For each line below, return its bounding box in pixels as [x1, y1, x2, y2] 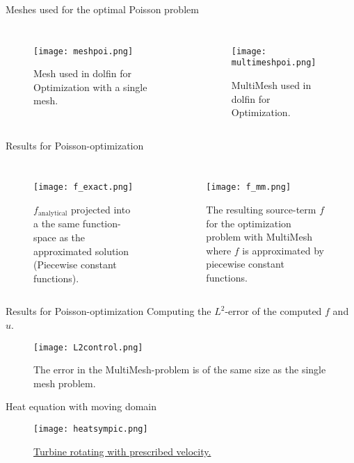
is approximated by [242, 243, 324, 257]
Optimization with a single [33, 79, 147, 94]
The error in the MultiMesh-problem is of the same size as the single [33, 362, 326, 377]
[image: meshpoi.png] [33, 46, 134, 56]
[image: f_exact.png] [33, 182, 134, 193]
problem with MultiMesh [206, 229, 312, 244]
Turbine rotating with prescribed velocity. [33, 444, 211, 458]
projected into [70, 202, 131, 216]
